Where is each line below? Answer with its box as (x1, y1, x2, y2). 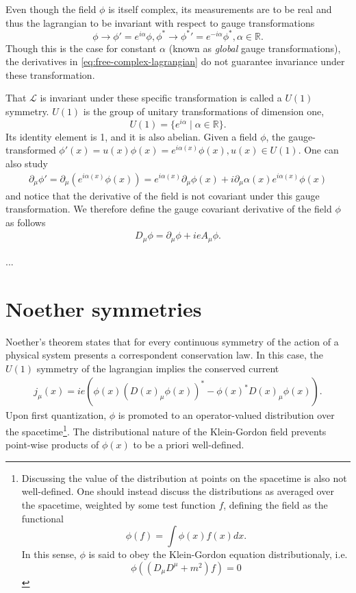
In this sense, (21, 547, 77, 561)
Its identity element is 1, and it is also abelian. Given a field (5, 129, 257, 143)
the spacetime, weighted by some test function (21, 497, 216, 511)
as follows (5, 215, 46, 229)
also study (5, 156, 48, 170)
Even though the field (5, 2, 97, 16)
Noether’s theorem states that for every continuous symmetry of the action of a (5, 334, 339, 348)
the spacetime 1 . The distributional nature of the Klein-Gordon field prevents (5, 422, 327, 438)
